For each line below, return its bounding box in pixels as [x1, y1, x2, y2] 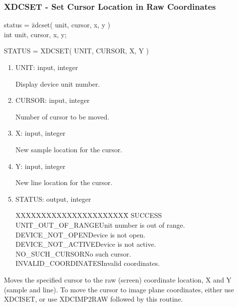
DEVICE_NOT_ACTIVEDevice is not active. [15, 239, 156, 249]
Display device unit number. [15, 78, 100, 89]
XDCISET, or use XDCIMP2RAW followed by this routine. [4, 294, 183, 304]
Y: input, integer [15, 161, 65, 171]
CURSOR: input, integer [15, 95, 90, 105]
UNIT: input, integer [15, 62, 78, 72]
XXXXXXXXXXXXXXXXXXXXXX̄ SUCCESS [15, 210, 162, 220]
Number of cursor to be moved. [15, 111, 109, 121]
